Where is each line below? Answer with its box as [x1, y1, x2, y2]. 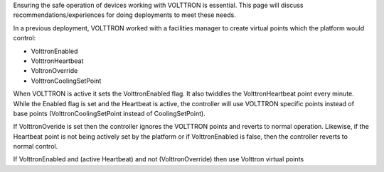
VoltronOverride [31, 67, 78, 75]
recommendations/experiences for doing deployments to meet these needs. [13, 11, 236, 19]
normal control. [13, 142, 58, 151]
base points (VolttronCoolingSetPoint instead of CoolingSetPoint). [13, 109, 206, 117]
